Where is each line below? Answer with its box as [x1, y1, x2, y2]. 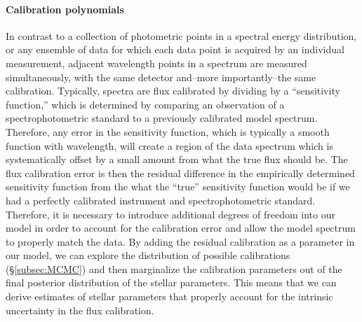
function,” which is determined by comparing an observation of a [6, 97, 285, 111]
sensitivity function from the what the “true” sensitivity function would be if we [6, 179, 350, 194]
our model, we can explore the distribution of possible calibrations [6, 248, 290, 262]
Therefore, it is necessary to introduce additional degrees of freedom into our [6, 206, 335, 221]
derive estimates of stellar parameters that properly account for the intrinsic [6, 289, 333, 304]
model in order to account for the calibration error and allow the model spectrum [6, 220, 356, 235]
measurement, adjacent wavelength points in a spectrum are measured [6, 55, 307, 70]
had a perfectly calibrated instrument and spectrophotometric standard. [6, 192, 316, 207]
